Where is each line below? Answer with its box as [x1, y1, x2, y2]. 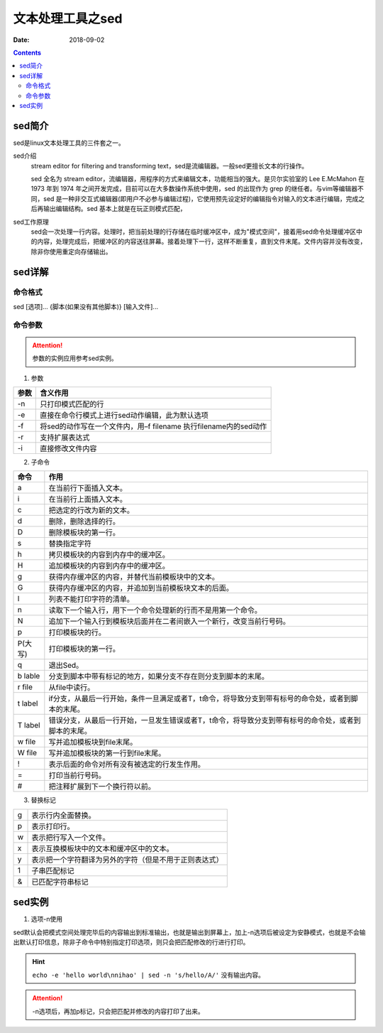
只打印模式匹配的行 [40, 399, 104, 409]
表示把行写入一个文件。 [31, 832, 110, 842]
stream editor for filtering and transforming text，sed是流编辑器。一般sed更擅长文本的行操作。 [30, 161, 309, 170]
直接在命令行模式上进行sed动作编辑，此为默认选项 [40, 410, 209, 420]
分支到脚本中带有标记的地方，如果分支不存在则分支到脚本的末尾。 [48, 671, 269, 681]
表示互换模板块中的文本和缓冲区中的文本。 [31, 843, 174, 853]
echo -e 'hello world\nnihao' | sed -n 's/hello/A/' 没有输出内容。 [32, 970, 265, 979]
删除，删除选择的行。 [48, 516, 120, 526]
